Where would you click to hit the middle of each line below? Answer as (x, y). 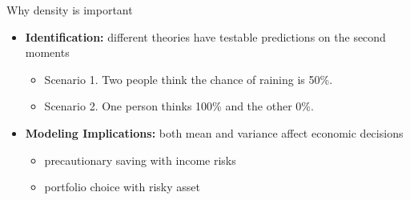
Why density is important (70, 10)
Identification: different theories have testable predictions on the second (205, 36)
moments (47, 52)
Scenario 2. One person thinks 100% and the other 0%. (179, 106)
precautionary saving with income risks (140, 160)
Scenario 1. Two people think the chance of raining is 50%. (189, 79)
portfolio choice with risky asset (122, 187)
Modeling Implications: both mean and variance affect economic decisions (214, 132)
